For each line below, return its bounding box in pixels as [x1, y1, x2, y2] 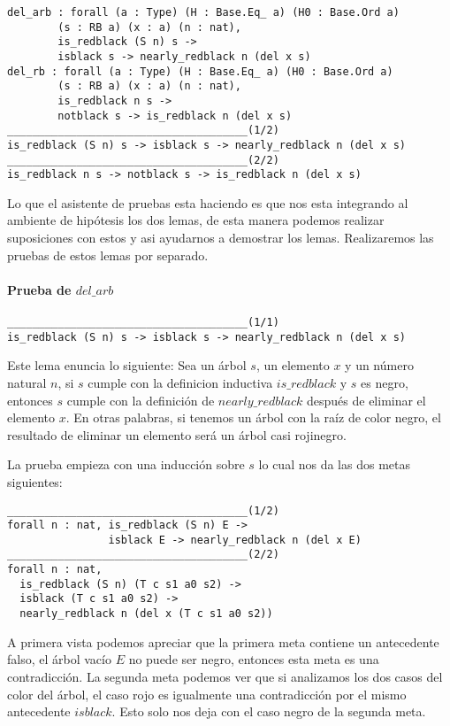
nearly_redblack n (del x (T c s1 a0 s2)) [19, 607, 273, 621]
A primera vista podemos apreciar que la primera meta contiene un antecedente [7, 632, 439, 651]
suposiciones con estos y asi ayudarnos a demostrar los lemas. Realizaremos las [7, 228, 434, 247]
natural [7, 373, 47, 391]
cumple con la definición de [66, 390, 215, 409]
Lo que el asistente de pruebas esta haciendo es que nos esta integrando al [7, 193, 408, 212]
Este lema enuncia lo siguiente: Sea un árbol [7, 356, 247, 375]
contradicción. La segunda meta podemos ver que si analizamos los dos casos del [7, 667, 443, 685]
